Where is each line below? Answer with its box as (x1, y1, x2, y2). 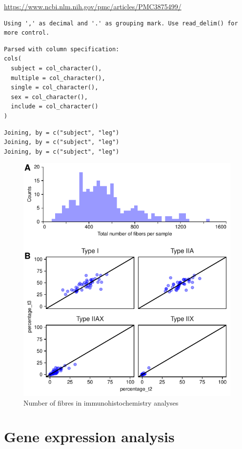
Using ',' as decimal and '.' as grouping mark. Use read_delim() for (4, 20, 238, 27)
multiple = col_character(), (11, 74, 105, 82)
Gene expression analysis (4, 426, 175, 446)
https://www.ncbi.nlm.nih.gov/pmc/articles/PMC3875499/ (4, 1, 181, 11)
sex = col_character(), (11, 93, 88, 101)
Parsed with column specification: (4, 45, 120, 53)
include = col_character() (11, 103, 99, 110)
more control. (4, 29, 50, 37)
